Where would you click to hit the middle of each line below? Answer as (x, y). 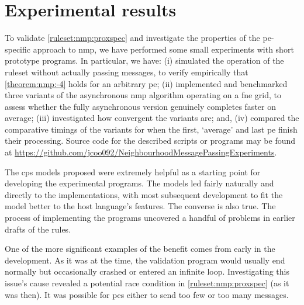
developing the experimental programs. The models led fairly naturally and (139, 183)
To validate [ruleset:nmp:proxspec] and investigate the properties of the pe (138, 38)
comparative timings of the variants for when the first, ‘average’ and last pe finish (151, 129)
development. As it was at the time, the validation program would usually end (145, 260)
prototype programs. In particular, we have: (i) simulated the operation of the (144, 60)
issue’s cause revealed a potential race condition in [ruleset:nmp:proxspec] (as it (147, 283)
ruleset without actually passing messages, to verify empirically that (127, 72)
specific (18, 49)
